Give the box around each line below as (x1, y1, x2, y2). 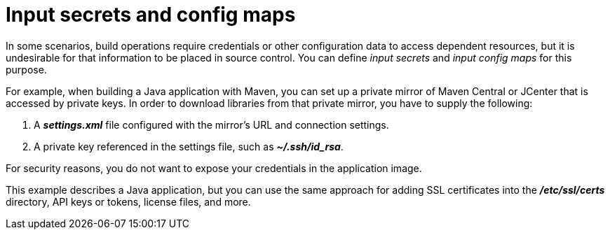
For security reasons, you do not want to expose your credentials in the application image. (6, 162, 422, 174)
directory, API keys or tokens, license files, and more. (6, 195, 251, 208)
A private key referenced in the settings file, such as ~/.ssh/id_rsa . (34, 140, 344, 152)
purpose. (6, 63, 47, 76)
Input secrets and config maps (6, 3, 296, 27)
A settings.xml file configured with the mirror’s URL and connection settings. (34, 118, 389, 131)
